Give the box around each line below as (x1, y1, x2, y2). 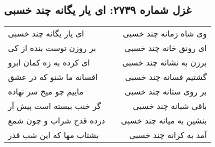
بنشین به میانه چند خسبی (120, 114, 207, 126)
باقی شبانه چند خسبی (132, 100, 207, 112)
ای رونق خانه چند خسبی (124, 42, 207, 54)
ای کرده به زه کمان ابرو (8, 56, 90, 68)
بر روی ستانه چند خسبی (124, 85, 207, 97)
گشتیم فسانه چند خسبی (125, 71, 207, 83)
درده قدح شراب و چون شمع (8, 114, 105, 126)
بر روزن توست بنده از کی (8, 42, 96, 54)
